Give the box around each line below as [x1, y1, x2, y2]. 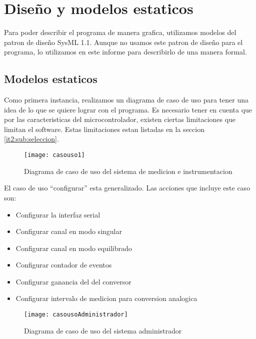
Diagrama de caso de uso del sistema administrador [24, 325, 182, 335]
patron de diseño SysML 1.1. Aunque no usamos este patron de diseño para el [4, 36, 243, 47]
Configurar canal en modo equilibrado [15, 242, 132, 253]
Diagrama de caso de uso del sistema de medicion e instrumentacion [24, 165, 232, 176]
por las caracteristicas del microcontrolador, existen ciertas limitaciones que [4, 114, 236, 124]
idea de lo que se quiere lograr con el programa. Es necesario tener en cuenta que [4, 104, 252, 114]
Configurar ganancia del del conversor [15, 276, 131, 286]
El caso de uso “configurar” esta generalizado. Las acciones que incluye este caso [4, 182, 250, 193]
